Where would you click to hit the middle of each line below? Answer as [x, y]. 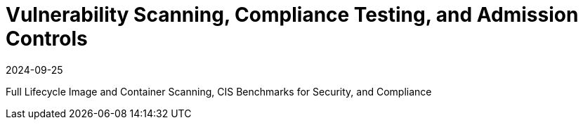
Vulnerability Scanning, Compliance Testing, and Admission [292, 15]
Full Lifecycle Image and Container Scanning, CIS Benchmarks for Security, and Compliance [219, 91]
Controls [47, 39]
